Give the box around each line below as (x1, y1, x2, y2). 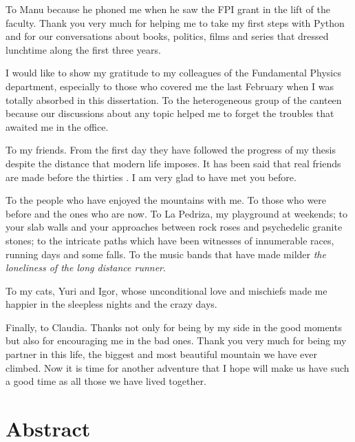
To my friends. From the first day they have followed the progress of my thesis (6, 143, 336, 157)
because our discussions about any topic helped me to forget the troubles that (6, 106, 334, 120)
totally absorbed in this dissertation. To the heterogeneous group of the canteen (6, 92, 342, 107)
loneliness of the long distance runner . (6, 260, 166, 275)
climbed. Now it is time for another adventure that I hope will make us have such (6, 360, 349, 375)
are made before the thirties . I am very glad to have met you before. (6, 169, 297, 184)
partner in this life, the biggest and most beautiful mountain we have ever (6, 347, 318, 361)
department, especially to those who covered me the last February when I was (6, 78, 334, 93)
